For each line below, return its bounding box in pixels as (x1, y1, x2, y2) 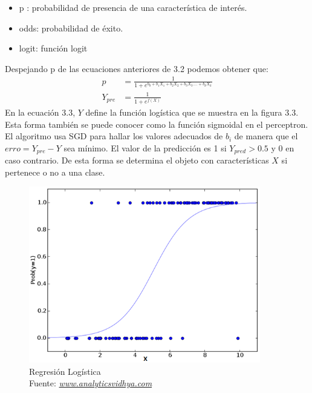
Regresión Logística (29, 365, 101, 377)
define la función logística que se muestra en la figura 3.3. (85, 105, 299, 118)
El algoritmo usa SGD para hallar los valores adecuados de (5, 130, 223, 142)
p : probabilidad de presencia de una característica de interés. (19, 1, 247, 13)
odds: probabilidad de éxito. (19, 21, 123, 34)
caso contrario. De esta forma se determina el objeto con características (5, 154, 269, 167)
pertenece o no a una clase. (5, 165, 105, 178)
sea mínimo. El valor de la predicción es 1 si (63, 141, 227, 154)
